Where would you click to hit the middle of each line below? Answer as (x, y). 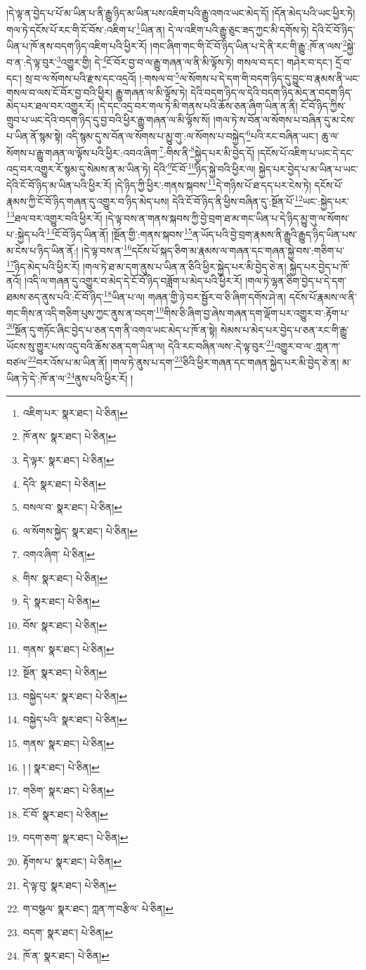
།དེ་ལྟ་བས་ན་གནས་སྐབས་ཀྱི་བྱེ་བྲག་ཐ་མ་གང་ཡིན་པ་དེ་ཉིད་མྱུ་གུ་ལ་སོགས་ (228, 218)
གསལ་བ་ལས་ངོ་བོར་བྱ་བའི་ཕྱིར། (60, 92)
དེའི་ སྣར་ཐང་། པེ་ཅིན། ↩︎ (64, 483)
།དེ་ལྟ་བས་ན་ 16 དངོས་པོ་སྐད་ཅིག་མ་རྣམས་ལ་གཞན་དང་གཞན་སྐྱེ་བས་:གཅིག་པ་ (213, 249)
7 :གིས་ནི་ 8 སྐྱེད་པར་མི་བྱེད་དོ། (207, 151)
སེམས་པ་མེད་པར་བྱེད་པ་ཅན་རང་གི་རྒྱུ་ (285, 329)
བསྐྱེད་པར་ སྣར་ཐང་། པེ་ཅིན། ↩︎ (75, 696)
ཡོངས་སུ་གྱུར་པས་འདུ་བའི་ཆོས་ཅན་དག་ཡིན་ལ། (86, 345)
